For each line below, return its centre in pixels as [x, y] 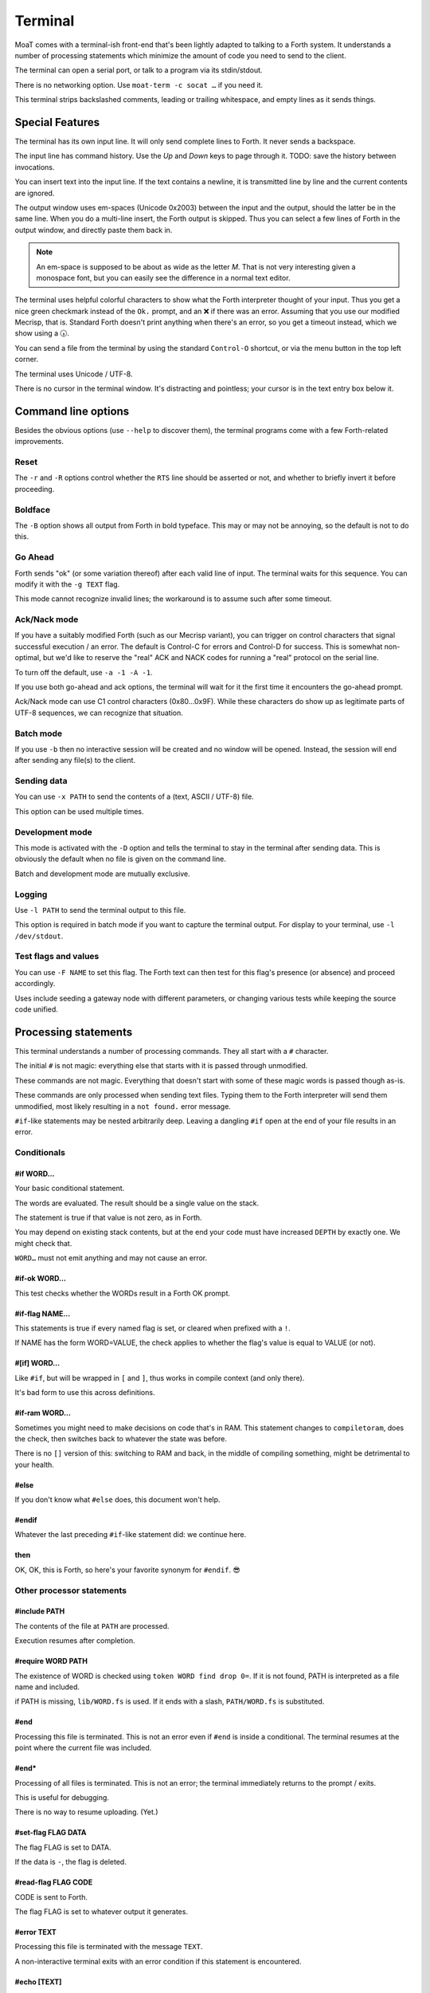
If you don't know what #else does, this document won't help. [117, 1500]
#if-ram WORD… [43, 1413]
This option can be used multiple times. [79, 811]
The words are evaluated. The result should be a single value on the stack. [137, 1203]
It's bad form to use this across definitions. [85, 1393]
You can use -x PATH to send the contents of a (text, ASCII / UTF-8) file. [134, 796]
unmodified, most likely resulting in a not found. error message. [123, 1106]
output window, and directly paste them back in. [94, 230]
